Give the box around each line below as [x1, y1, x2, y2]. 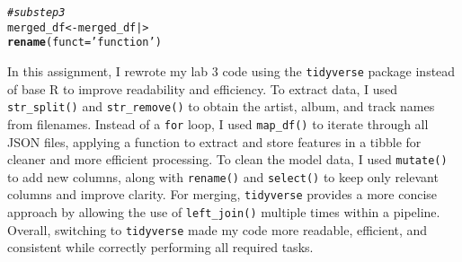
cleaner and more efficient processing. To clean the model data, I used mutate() [7, 150, 448, 169]
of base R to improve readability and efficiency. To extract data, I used [7, 79, 398, 98]
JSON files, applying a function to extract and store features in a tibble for [7, 132, 422, 151]
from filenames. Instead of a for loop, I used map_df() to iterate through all [7, 114, 429, 133]
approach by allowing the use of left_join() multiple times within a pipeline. [7, 203, 440, 222]
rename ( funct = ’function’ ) [7, 36, 162, 49]
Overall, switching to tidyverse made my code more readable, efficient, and [7, 220, 428, 239]
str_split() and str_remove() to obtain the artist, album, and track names [7, 97, 435, 116]
